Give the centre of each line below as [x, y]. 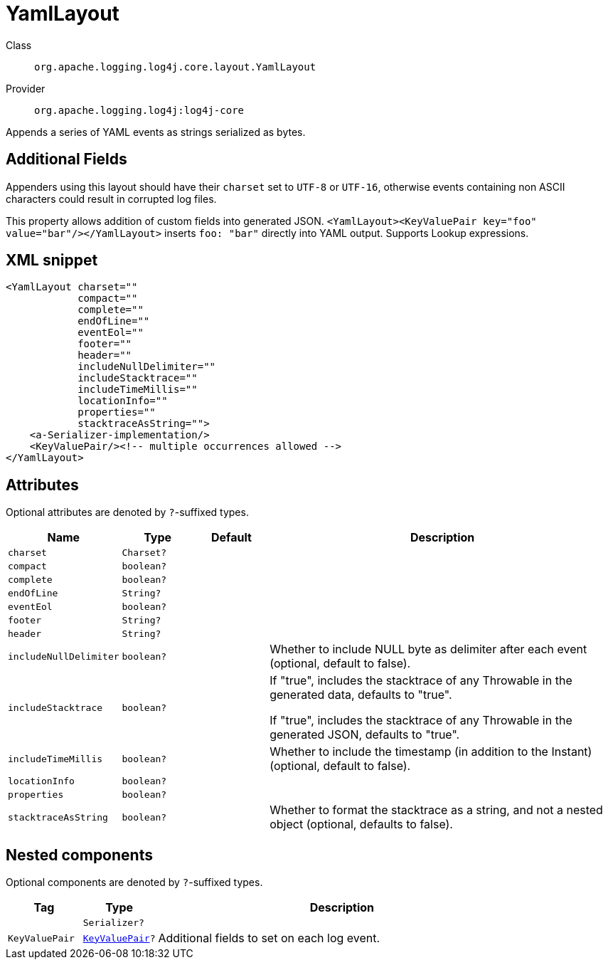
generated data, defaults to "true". [361, 695]
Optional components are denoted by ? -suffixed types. [134, 882]
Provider [26, 88]
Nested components [79, 855]
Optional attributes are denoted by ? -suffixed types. [127, 512]
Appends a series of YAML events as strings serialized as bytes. [156, 132]
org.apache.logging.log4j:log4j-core [139, 110]
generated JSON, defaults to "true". [365, 735]
